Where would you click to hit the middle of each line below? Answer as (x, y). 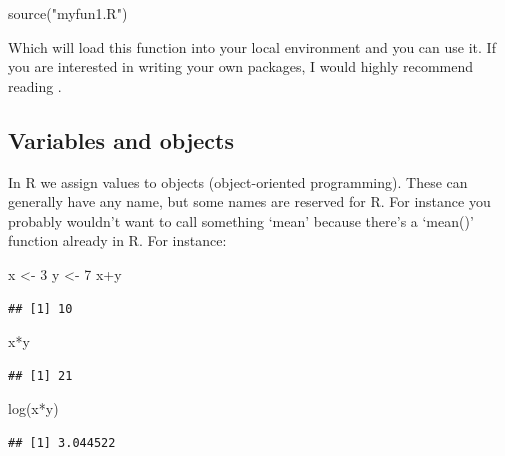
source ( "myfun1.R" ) (68, 13)
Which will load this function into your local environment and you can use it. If (252, 46)
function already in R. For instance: (117, 240)
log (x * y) (33, 408)
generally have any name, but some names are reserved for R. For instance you (249, 201)
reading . (35, 85)
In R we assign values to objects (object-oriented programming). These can (238, 181)
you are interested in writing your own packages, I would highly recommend (241, 66)
